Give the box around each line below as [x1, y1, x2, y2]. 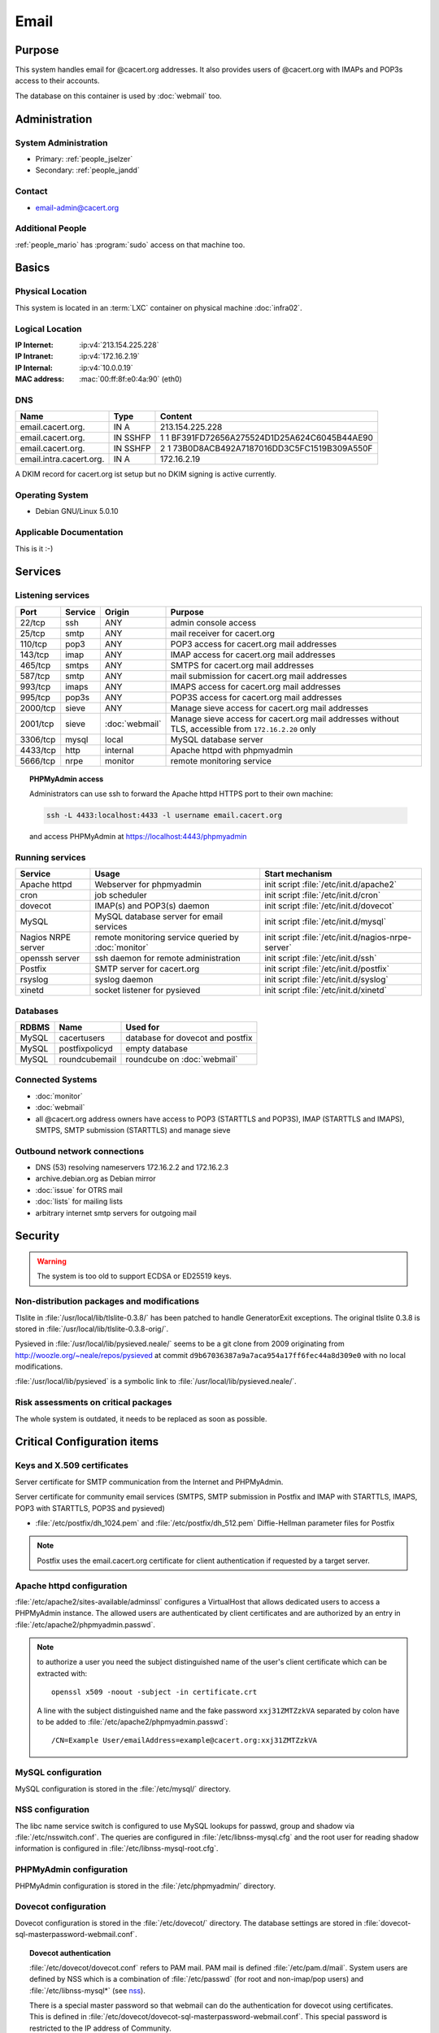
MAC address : [15, 374, 65, 384]
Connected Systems [15, 1074, 98, 1086]
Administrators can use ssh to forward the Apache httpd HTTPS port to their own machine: [29, 789, 333, 799]
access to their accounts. [15, 76, 100, 85]
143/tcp [20, 649, 50, 660]
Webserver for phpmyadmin [94, 879, 202, 890]
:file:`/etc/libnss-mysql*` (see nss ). [29, 1985, 146, 1996]
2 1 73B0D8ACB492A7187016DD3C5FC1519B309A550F [159, 443, 373, 455]
